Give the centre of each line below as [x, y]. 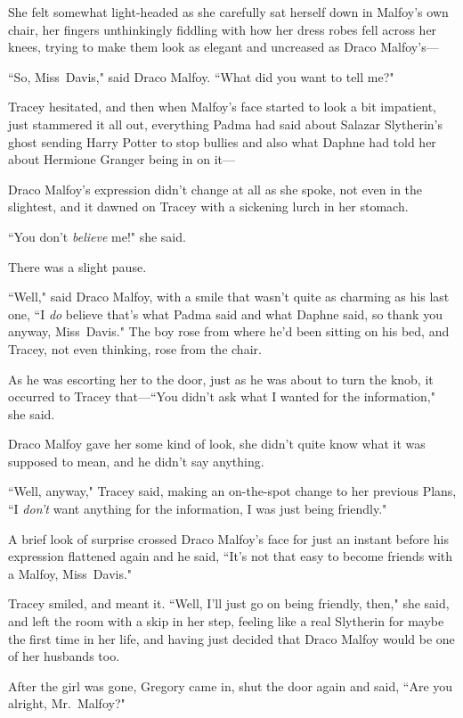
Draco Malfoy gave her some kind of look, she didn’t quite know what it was [217, 444]
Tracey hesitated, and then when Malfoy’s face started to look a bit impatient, [222, 107]
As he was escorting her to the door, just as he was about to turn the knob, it [221, 379]
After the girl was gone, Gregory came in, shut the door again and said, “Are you [231, 685]
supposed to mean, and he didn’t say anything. [136, 461]
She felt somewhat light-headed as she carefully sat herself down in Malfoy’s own [228, 12]
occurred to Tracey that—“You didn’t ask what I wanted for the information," [222, 396]
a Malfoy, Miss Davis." [70, 573]
